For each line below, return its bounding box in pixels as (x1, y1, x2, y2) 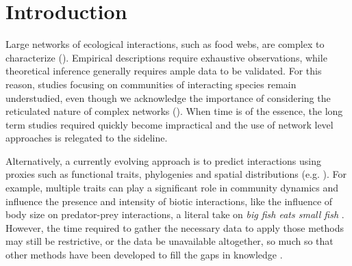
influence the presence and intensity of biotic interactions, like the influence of (5, 194, 333, 208)
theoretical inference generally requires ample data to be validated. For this (5, 64, 322, 78)
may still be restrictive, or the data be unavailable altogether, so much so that (5, 234, 334, 248)
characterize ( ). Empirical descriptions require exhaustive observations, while (5, 50, 327, 64)
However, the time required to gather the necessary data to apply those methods (5, 220, 344, 235)
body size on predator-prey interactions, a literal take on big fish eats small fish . (5, 207, 344, 222)
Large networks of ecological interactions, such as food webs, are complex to (5, 37, 325, 51)
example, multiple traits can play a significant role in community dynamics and (5, 181, 339, 195)
